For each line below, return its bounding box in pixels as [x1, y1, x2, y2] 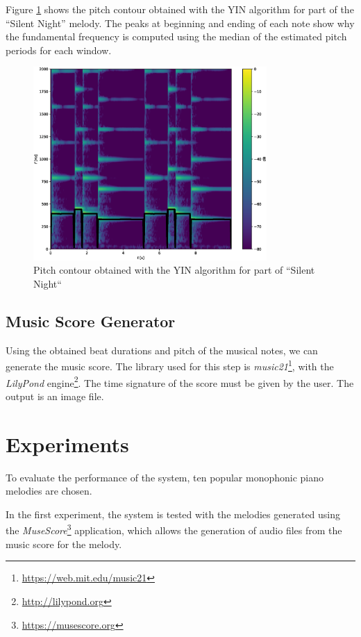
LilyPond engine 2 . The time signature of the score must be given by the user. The [6, 373, 354, 390]
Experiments [6, 429, 129, 458]
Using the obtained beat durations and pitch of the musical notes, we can [6, 342, 318, 357]
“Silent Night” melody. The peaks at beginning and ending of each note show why [6, 15, 355, 30]
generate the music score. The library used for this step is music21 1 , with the [6, 357, 334, 374]
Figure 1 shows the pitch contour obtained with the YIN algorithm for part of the [6, 2, 354, 16]
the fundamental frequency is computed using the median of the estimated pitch [6, 29, 347, 44]
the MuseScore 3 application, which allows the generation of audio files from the [6, 521, 342, 538]
